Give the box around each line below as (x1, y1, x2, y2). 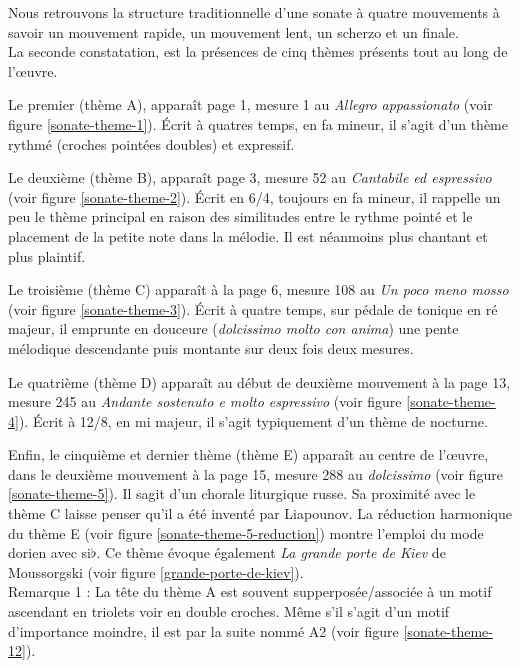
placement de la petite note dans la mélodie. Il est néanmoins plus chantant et (8, 225, 488, 246)
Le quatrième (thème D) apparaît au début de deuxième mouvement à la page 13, (8, 371, 511, 392)
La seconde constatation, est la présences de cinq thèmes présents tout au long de (8, 41, 508, 62)
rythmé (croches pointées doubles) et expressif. (8, 133, 295, 154)
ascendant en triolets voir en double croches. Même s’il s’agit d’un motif (8, 601, 450, 622)
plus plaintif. (8, 245, 86, 266)
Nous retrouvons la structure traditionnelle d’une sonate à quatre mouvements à (8, 2, 500, 22)
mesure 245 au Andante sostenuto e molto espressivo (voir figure (8, 391, 402, 412)
